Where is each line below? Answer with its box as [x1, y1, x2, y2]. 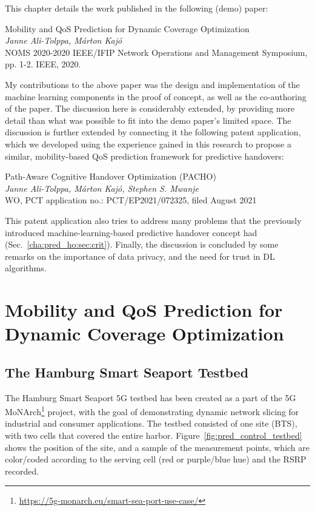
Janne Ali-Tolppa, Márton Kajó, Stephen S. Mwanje [5, 181, 199, 194]
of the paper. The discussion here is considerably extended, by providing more [5, 102, 295, 115]
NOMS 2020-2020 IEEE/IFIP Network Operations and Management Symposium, [5, 46, 308, 58]
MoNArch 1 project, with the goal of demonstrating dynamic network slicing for [5, 404, 299, 418]
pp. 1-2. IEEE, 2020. [5, 58, 81, 70]
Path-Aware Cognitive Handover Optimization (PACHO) [5, 170, 216, 183]
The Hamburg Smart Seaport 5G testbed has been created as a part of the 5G [5, 391, 296, 404]
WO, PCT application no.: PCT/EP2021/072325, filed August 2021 [5, 194, 257, 206]
